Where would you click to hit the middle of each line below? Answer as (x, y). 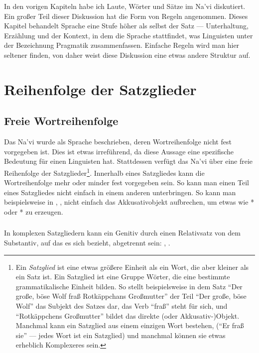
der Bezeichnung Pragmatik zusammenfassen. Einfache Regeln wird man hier (122, 45)
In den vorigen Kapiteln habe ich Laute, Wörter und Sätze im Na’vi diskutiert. (125, 6)
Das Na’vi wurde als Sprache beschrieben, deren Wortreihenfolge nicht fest (118, 142)
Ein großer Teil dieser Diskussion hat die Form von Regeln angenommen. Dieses (126, 16)
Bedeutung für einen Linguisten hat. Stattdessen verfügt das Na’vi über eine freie (129, 161)
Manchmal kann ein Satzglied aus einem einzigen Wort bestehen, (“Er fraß (130, 325)
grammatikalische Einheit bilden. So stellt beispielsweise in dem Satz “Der (129, 286)
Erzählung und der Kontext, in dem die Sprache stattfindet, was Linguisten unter (129, 35)
